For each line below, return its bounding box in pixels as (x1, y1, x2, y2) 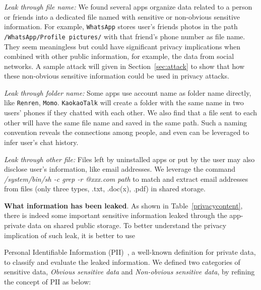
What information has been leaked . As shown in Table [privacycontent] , (4, 200, 243, 210)
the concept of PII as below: (4, 276, 91, 287)
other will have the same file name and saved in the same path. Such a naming (4, 117, 247, 127)
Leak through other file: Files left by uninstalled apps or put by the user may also (4, 154, 255, 164)
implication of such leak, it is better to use (4, 230, 136, 240)
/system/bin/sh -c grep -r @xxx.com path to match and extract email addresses (4, 173, 248, 184)
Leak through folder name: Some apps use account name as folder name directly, (4, 87, 251, 98)
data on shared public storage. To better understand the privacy (28, 220, 227, 231)
